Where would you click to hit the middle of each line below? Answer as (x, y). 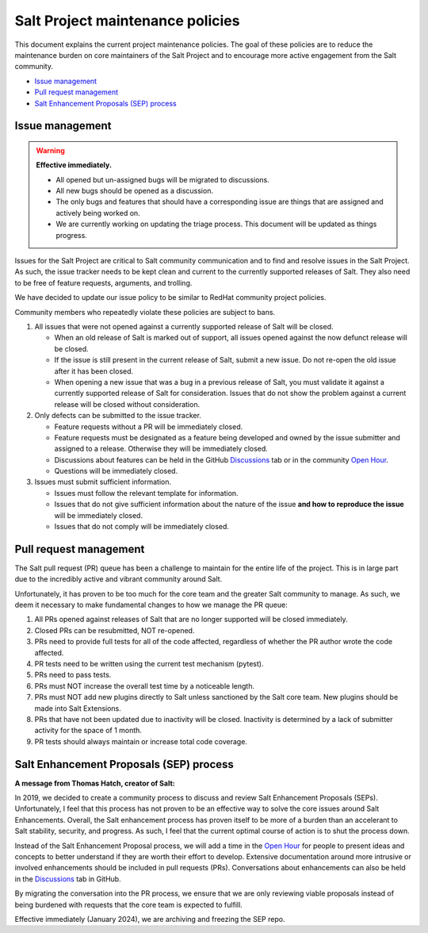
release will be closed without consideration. (127, 404)
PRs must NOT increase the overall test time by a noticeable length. (145, 685)
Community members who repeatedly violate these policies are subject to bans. (145, 312)
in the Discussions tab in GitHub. (68, 879)
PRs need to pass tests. (73, 675)
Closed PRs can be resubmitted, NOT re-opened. (115, 630)
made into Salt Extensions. (78, 708)
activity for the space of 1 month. (88, 731)
